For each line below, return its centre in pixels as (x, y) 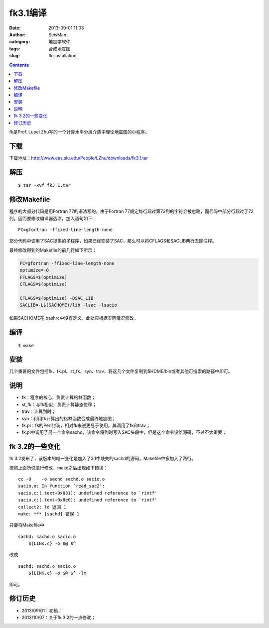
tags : (15, 49)
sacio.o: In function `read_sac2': (62, 486)
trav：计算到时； (39, 411)
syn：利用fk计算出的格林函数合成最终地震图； (69, 418)
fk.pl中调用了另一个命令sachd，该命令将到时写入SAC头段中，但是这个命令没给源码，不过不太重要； (124, 432)
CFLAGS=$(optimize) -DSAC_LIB (57, 298)
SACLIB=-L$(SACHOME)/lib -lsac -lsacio (68, 305)
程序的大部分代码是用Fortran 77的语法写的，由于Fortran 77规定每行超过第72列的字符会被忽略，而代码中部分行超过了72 (132, 211)
